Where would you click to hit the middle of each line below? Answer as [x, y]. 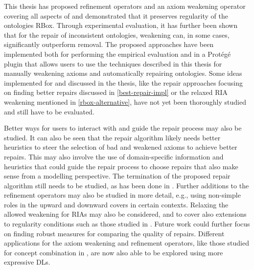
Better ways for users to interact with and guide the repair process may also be [123, 128]
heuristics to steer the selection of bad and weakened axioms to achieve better [121, 147]
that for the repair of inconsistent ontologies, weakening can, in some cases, [117, 34]
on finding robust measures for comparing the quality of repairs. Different [114, 233]
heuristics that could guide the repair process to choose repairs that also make [121, 166]
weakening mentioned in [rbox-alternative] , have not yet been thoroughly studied [125, 101]
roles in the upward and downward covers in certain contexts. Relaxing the [116, 204]
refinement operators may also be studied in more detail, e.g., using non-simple [122, 195]
